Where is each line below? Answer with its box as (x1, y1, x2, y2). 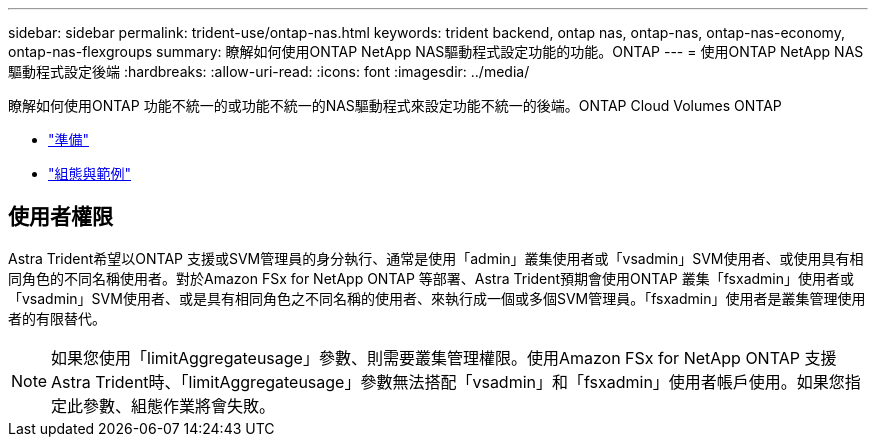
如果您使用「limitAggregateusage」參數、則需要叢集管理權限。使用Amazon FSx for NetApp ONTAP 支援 (51, 347, 837, 368)
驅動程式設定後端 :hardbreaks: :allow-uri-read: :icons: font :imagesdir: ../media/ (8, 63, 530, 80)
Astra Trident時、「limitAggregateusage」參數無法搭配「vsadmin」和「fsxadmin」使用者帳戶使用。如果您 (51, 371, 845, 392)
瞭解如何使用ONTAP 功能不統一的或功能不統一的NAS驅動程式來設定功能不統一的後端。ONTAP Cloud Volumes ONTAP (8, 97, 782, 114)
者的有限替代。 (8, 309, 106, 327)
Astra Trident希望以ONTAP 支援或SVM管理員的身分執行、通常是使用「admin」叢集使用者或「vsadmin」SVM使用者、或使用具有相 (8, 249, 864, 267)
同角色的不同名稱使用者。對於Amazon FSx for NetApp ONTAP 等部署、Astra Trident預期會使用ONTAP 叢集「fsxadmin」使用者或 (8, 269, 855, 287)
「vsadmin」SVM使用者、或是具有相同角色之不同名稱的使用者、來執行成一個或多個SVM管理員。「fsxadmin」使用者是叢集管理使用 (8, 289, 866, 307)
